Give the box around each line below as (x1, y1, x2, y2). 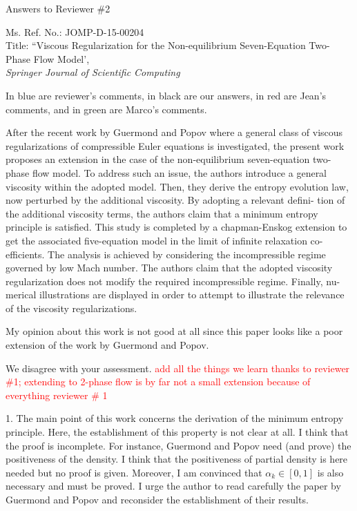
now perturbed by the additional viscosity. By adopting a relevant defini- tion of (6, 193, 345, 207)
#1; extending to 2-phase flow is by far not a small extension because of (6, 374, 311, 389)
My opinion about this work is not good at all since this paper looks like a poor (6, 324, 343, 338)
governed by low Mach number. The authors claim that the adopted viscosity (6, 260, 333, 275)
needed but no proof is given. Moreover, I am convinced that (6, 465, 262, 479)
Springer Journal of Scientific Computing (6, 65, 180, 79)
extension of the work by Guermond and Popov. (6, 338, 209, 352)
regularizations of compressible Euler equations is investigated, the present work (6, 138, 345, 153)
